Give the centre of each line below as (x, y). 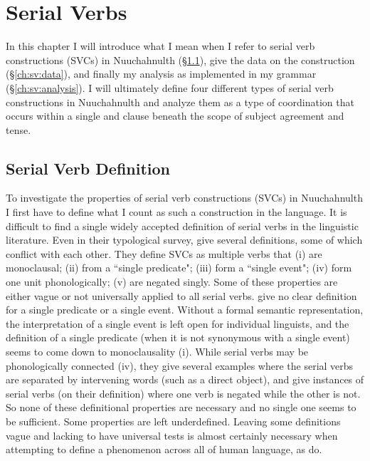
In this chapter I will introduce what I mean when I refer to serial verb (160, 46)
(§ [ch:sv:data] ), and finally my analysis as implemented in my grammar (161, 74)
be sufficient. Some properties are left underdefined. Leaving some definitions (173, 421)
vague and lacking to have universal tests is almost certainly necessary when (172, 435)
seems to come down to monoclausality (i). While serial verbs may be (157, 352)
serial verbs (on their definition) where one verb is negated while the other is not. (183, 393)
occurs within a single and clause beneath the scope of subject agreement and (175, 116)
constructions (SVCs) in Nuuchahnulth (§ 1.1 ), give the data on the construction (180, 59)
